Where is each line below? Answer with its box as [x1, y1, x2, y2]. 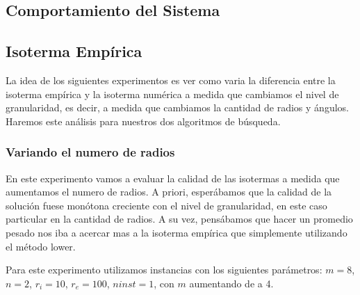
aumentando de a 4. [189, 276, 274, 290]
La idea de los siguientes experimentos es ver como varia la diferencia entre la [6, 72, 336, 87]
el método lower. [6, 239, 76, 253]
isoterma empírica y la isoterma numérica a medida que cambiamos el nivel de [6, 86, 339, 101]
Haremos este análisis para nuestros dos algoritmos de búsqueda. [6, 113, 281, 128]
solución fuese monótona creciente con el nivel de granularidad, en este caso [6, 198, 327, 212]
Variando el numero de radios [6, 143, 175, 161]
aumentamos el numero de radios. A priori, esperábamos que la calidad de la [6, 184, 332, 199]
